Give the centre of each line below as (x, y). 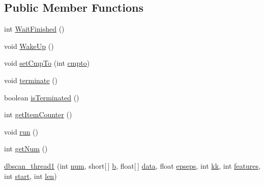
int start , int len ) (31, 176)
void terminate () (31, 80)
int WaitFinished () (34, 29)
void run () (21, 131)
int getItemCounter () (38, 114)
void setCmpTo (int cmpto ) (47, 63)
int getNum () (26, 149)
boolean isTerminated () (42, 97)
